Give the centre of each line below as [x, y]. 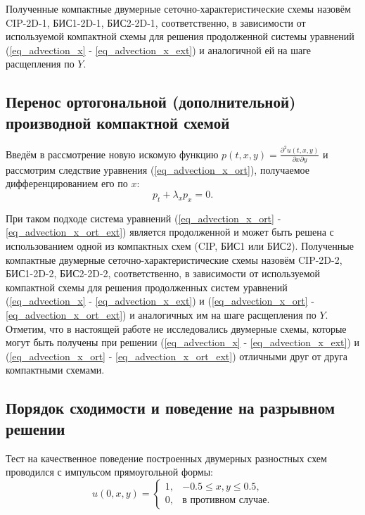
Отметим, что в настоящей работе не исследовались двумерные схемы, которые [176, 328]
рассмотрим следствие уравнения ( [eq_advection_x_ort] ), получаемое [158, 169]
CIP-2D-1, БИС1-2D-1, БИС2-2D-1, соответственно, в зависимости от [156, 22]
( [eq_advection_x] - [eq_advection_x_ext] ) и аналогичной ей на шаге [158, 50]
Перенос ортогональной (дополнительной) [151, 102]
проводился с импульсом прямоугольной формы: [109, 472]
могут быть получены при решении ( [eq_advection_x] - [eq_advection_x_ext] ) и [183, 342]
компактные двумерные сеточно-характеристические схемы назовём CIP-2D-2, [174, 259]
